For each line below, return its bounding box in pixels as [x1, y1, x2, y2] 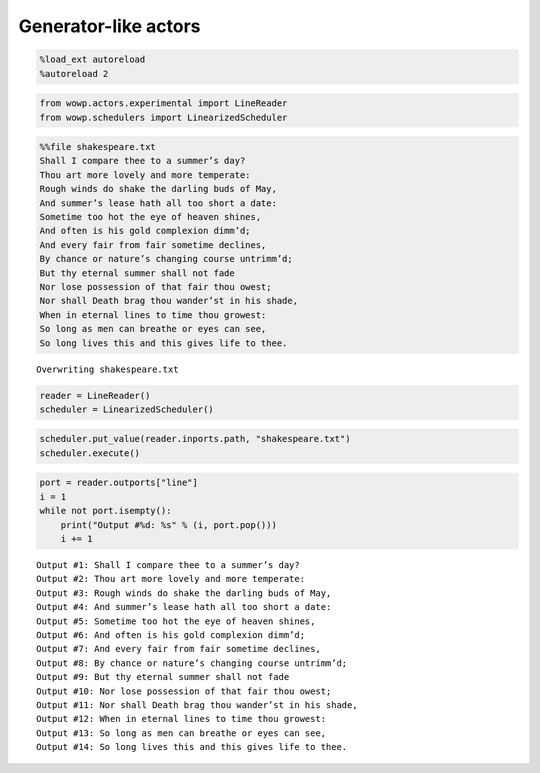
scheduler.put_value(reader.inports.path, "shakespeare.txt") [39, 433, 351, 445]
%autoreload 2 [39, 68, 109, 79]
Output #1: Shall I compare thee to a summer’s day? [36, 560, 300, 570]
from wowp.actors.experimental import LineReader [39, 98, 288, 109]
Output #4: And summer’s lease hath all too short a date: [36, 601, 332, 613]
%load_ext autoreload [39, 54, 146, 65]
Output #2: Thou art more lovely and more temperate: [36, 573, 305, 585]
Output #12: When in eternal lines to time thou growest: [36, 713, 327, 725]
